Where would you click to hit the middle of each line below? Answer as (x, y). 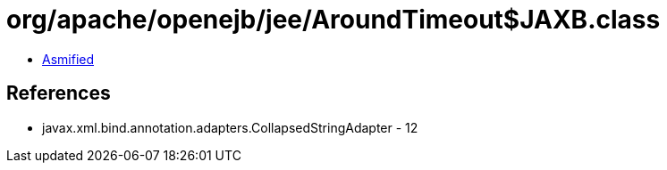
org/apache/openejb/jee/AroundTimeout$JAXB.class (333, 20)
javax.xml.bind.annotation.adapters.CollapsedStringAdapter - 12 (230, 127)
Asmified (68, 59)
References (59, 93)
